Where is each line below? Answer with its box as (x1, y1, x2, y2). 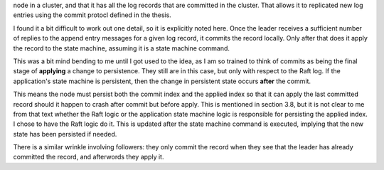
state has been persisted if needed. (13, 129, 117, 138)
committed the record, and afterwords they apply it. (13, 153, 164, 161)
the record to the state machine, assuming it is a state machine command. (13, 43, 230, 53)
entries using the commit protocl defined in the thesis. (13, 11, 172, 19)
